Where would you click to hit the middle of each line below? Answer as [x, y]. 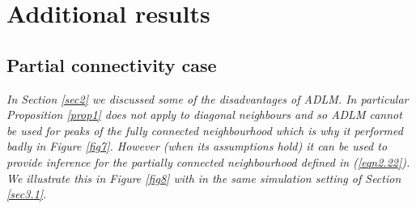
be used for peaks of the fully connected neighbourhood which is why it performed [205, 130]
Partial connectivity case [112, 64]
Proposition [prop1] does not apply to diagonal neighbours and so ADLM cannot [204, 115]
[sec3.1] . [27, 194]
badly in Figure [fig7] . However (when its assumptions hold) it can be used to [197, 146]
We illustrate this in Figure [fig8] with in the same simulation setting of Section [204, 178]
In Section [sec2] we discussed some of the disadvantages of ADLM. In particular [208, 98]
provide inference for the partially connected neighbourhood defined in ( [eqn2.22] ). [208, 161]
